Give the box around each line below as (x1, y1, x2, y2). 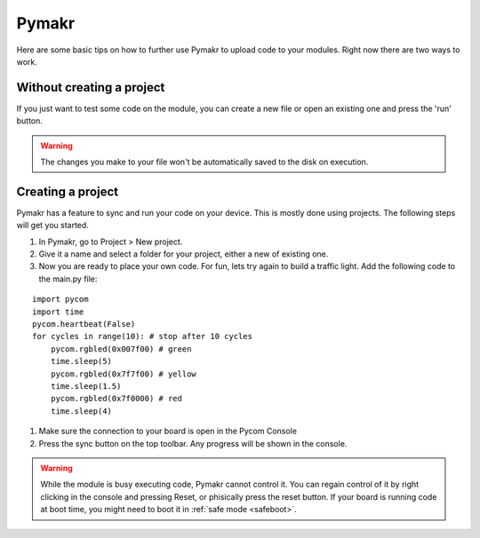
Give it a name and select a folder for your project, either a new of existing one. (38, 249, 329, 259)
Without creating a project (16, 80, 165, 95)
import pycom (32, 294, 89, 305)
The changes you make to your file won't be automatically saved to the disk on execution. (40, 156, 369, 168)
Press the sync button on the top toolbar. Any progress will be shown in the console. (38, 438, 348, 448)
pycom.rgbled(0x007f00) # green (50, 344, 192, 354)
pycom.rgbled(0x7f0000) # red (50, 393, 182, 404)
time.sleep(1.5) (50, 382, 122, 391)
